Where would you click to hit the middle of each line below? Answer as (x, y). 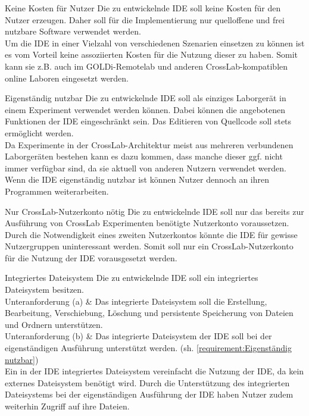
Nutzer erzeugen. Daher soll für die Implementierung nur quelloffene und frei (145, 19)
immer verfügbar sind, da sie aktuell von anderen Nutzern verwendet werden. (146, 168)
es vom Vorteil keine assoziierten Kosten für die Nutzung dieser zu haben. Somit (152, 54)
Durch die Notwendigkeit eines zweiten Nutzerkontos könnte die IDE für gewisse (151, 234)
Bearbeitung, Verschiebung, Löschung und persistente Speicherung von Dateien (149, 313)
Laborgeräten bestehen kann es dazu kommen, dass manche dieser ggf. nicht (144, 156)
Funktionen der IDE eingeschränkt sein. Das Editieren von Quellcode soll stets (148, 121)
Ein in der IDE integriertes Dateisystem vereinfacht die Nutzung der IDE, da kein (154, 371)
